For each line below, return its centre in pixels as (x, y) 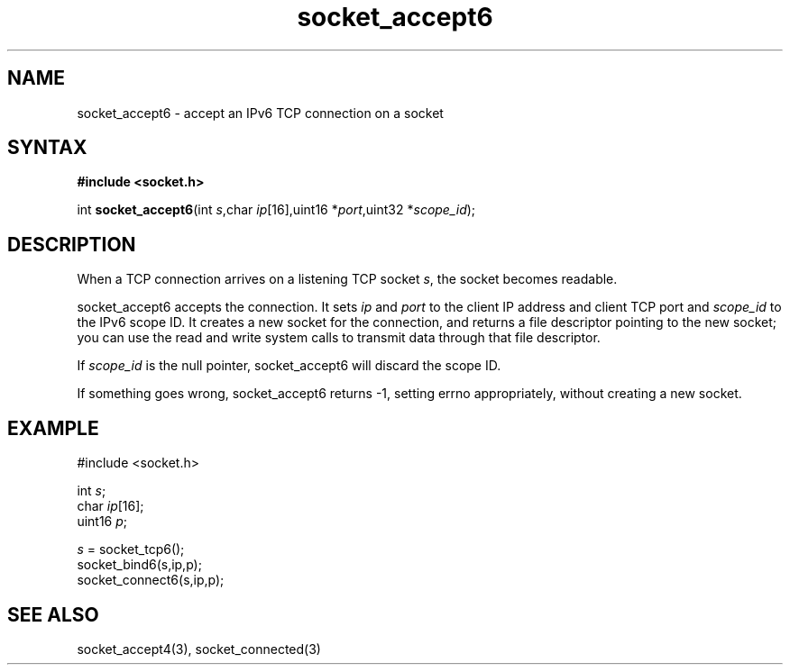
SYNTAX (47, 148)
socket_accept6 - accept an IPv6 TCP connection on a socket (260, 113)
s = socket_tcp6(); (131, 549)
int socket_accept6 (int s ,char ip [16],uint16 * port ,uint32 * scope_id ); (276, 210)
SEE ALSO (53, 614)
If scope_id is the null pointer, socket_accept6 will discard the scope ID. (289, 366)
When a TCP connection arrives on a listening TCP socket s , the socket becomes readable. (347, 279)
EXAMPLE (53, 428)
